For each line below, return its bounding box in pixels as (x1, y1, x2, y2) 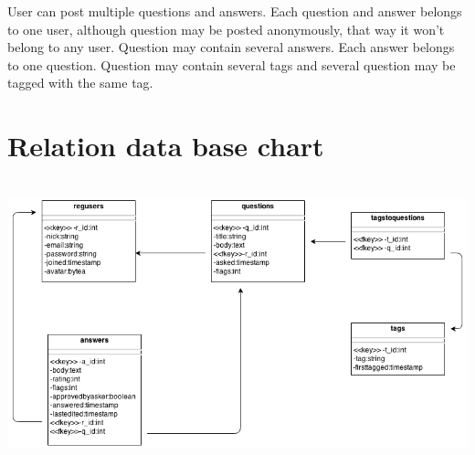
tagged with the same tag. (7, 73, 153, 92)
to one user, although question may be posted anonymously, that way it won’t (7, 19, 445, 38)
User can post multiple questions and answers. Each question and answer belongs (7, 2, 462, 20)
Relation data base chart (7, 127, 324, 164)
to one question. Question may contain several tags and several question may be (7, 55, 456, 74)
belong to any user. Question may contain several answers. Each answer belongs (7, 37, 455, 57)
